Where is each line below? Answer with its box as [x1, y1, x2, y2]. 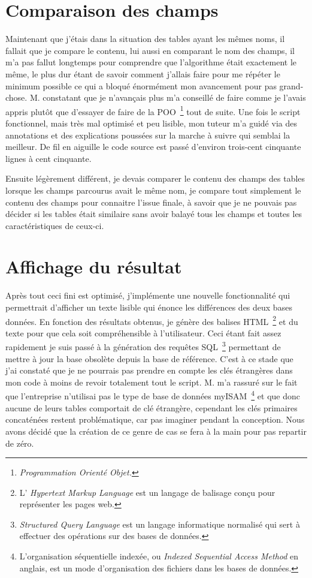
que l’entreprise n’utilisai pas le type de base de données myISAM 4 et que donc [5, 388, 301, 402]
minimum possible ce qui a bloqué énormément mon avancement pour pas [5, 79, 277, 92]
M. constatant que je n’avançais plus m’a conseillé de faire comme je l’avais [29, 91, 306, 104]
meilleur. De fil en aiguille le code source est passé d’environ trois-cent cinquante [5, 140, 301, 153]
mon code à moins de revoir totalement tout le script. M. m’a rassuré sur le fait [5, 375, 298, 388]
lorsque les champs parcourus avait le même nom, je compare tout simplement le [5, 183, 301, 196]
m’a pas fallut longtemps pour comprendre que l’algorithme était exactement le [5, 56, 297, 68]
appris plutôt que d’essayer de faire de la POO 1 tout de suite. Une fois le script [5, 103, 301, 118]
